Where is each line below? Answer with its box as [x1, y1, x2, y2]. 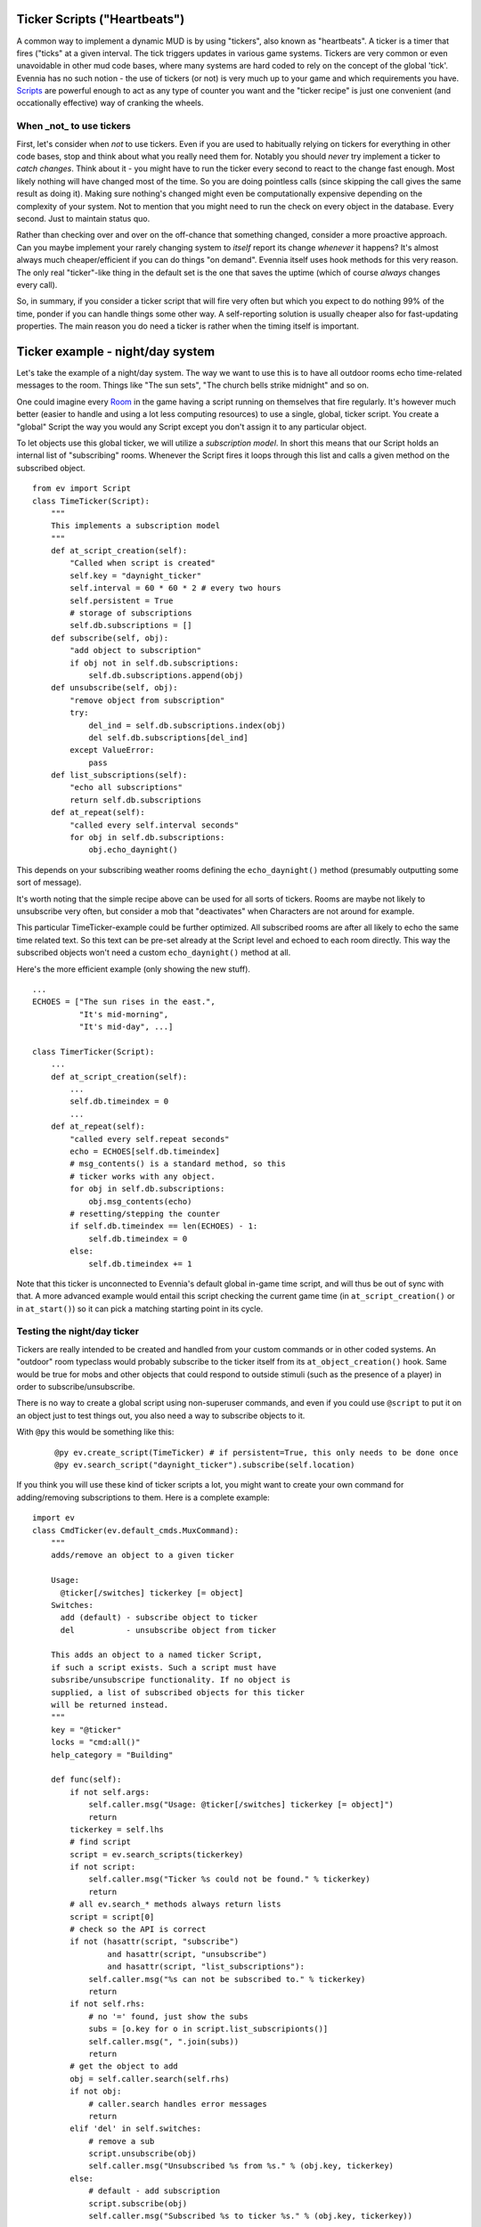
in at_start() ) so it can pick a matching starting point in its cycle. [16, 1303, 264, 1314]
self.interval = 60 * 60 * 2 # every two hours [69, 583, 281, 593]
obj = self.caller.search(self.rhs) [69, 2074, 231, 2084]
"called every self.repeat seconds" [69, 1134, 231, 1144]
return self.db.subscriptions [69, 795, 202, 805]
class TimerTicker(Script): [32, 1047, 155, 1056]
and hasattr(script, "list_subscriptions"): [107, 1962, 305, 1972]
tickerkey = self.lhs [69, 1824, 165, 1834]
